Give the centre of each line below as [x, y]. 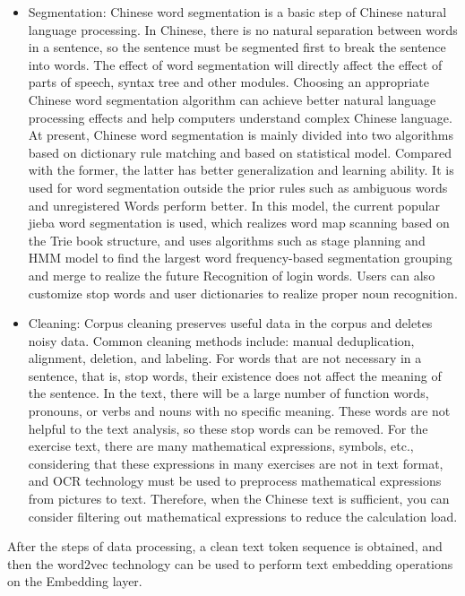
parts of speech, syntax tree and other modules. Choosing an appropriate [228, 82]
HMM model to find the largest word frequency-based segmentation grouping [240, 258]
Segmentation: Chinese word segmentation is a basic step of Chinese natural [237, 12]
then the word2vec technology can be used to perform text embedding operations [230, 563]
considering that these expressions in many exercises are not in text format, [236, 463]
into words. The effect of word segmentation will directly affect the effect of [235, 64]
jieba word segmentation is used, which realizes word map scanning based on [239, 223]
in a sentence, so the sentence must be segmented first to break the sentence [237, 47]
